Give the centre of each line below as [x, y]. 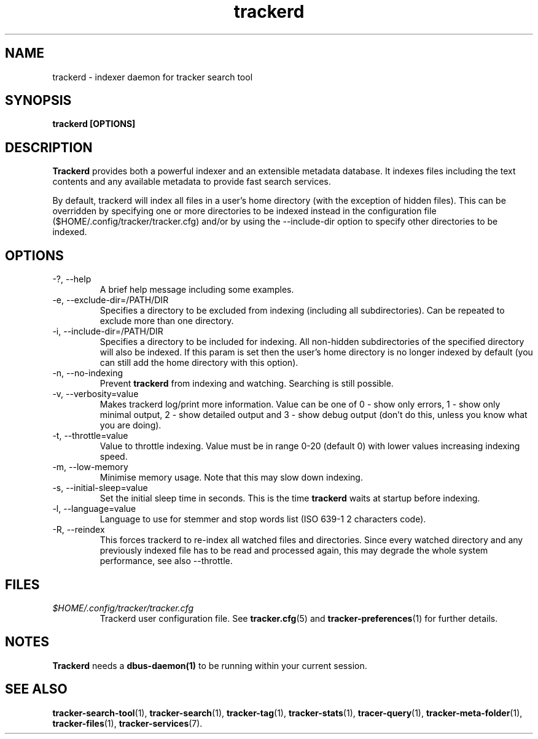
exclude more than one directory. [167, 321]
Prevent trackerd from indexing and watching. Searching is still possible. [247, 384]
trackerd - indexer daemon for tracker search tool [153, 77]
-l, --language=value [94, 509]
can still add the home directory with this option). [199, 363]
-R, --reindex [79, 530]
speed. [114, 457]
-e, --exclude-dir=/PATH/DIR [111, 300]
